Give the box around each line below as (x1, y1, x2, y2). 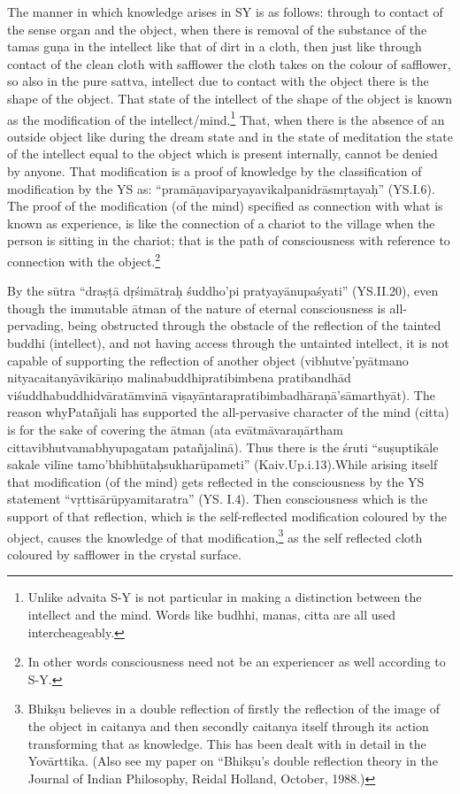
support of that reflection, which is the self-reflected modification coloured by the (7, 506, 448, 525)
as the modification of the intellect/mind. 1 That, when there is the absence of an (7, 107, 445, 128)
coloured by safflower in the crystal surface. (7, 544, 241, 563)
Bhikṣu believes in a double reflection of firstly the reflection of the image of (27, 699, 441, 718)
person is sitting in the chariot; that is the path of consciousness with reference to (7, 231, 450, 250)
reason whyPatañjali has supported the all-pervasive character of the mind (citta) (7, 403, 449, 421)
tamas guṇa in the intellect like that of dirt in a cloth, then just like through (7, 37, 422, 56)
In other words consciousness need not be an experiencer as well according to (27, 652, 446, 671)
